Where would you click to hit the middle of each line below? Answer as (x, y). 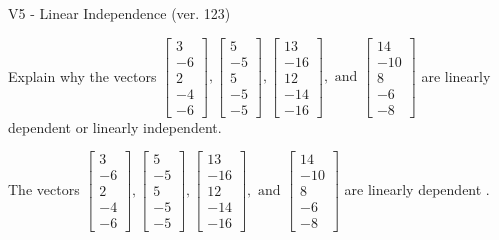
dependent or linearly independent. (115, 126)
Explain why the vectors (82, 75)
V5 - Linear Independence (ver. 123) (119, 13)
